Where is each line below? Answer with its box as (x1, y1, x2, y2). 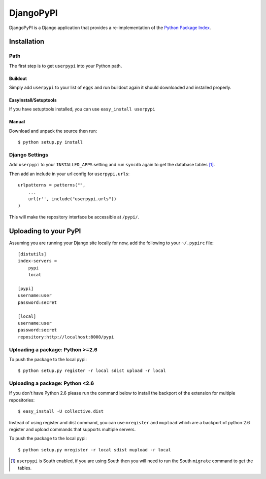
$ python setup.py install (18, 140, 83, 145)
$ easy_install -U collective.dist (18, 408, 104, 414)
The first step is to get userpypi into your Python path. (9, 63, 122, 69)
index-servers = (18, 258, 57, 264)
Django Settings (9, 151, 49, 158)
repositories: (9, 397, 35, 403)
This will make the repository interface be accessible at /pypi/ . (9, 214, 139, 220)
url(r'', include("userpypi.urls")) (28, 196, 117, 202)
